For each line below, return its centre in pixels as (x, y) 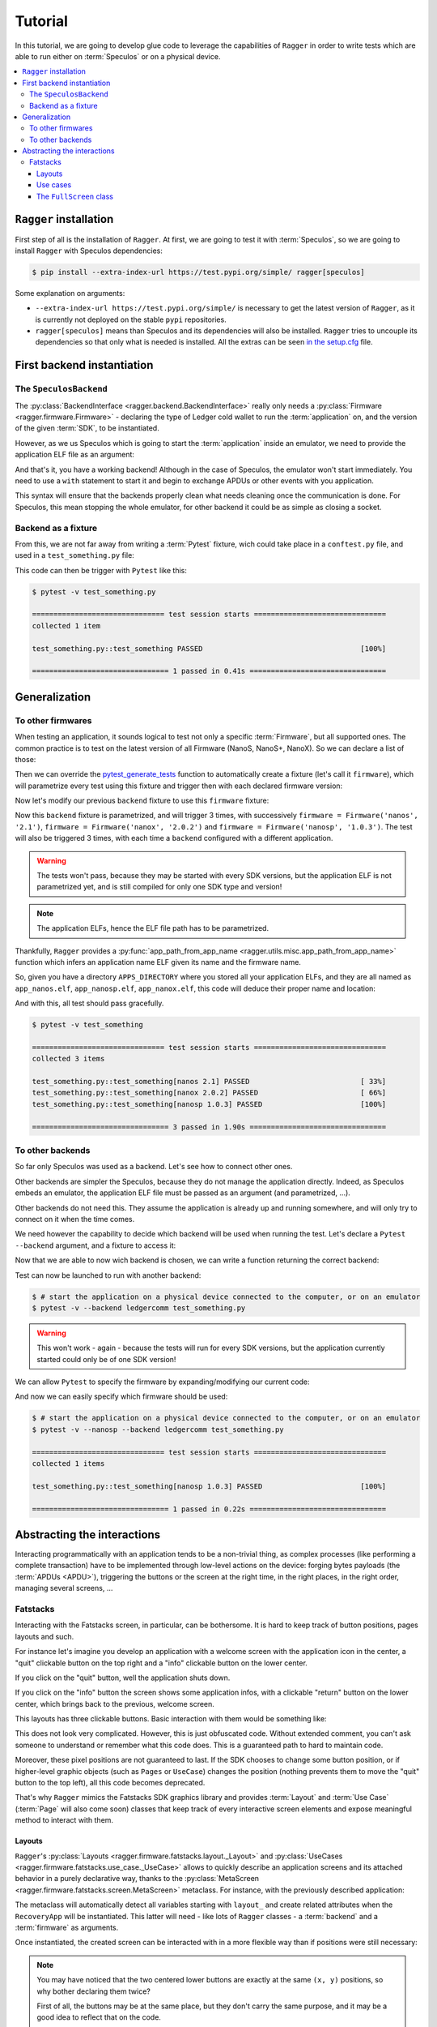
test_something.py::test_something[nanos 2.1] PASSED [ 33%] (209, 1082)
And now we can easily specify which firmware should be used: (121, 1397)
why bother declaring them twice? (94, 1991)
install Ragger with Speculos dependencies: (89, 251)
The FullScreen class (75, 196)
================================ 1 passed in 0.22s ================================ (209, 1509)
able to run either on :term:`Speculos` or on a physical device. (118, 56)
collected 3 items (68, 1059)
